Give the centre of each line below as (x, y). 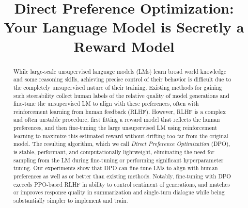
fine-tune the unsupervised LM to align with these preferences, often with (106, 104)
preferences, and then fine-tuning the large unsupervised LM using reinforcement (115, 128)
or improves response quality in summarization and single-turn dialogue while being (119, 192)
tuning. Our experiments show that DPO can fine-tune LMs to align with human (116, 168)
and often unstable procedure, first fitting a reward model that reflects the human (116, 120)
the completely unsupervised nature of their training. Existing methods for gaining (118, 87)
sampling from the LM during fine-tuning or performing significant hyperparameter (118, 160)
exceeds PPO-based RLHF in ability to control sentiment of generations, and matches (122, 184)
